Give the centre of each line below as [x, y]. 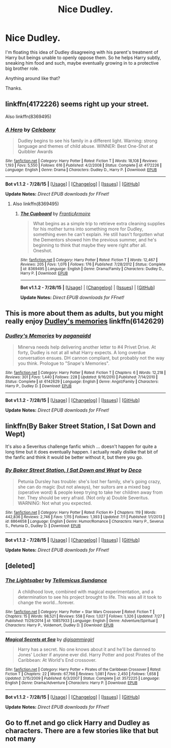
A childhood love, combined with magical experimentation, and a [85, 592]
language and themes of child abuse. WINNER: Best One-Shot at [85, 146]
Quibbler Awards [35, 152]
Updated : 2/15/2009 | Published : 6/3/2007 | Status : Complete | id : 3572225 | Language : [83, 678]
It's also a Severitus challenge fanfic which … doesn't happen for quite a [81, 446]
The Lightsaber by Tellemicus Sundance [56, 580]
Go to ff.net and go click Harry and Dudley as [78, 723]
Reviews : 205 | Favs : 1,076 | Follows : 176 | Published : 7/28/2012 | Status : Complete [93, 264]
